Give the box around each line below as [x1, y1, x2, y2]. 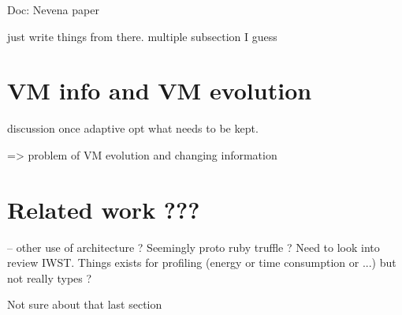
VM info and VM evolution [7, 74, 312, 107]
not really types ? [7, 269, 92, 286]
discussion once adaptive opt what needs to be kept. [7, 120, 259, 137]
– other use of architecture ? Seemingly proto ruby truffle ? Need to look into [7, 238, 380, 255]
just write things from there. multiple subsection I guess [7, 28, 277, 44]
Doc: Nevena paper [7, 2, 99, 17]
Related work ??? [7, 193, 200, 225]
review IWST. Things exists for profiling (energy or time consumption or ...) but [7, 254, 396, 271]
